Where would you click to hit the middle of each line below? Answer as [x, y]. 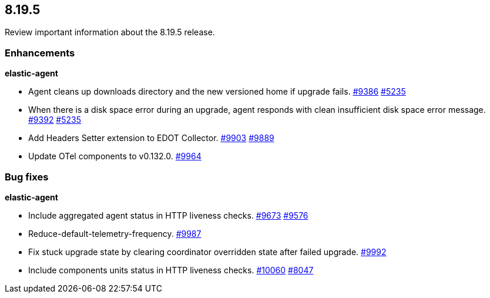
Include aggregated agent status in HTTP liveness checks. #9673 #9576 [168, 215]
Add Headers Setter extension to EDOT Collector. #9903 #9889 [151, 138]
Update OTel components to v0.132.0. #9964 [115, 156]
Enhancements [40, 53]
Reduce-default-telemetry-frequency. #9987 [115, 233]
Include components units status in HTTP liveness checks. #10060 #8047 [171, 270]
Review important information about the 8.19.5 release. [110, 32]
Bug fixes [27, 177]
